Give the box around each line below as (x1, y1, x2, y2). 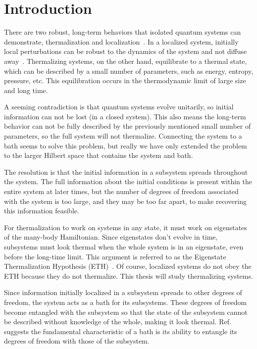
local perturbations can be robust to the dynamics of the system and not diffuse (4, 46, 247, 56)
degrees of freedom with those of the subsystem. (4, 336, 150, 346)
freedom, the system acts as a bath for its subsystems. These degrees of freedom (4, 297, 247, 307)
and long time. (4, 85, 48, 95)
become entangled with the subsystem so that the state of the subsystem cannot (4, 306, 248, 317)
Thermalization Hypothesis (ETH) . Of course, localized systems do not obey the (4, 261, 252, 271)
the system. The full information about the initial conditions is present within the (4, 176, 253, 187)
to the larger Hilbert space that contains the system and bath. (4, 150, 193, 160)
